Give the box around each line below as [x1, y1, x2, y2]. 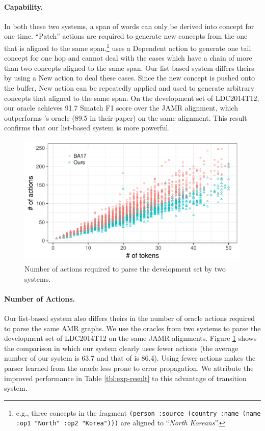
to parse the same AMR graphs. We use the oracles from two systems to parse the [4, 322, 261, 333]
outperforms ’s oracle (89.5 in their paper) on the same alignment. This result [4, 112, 247, 123]
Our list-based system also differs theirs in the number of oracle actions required [4, 313, 255, 324]
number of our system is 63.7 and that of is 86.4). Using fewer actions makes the [4, 353, 256, 363]
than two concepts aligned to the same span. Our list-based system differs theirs [4, 62, 254, 73]
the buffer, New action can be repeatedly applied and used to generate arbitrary [4, 83, 255, 93]
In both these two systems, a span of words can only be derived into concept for [4, 20, 254, 31]
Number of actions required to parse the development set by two [24, 263, 226, 274]
